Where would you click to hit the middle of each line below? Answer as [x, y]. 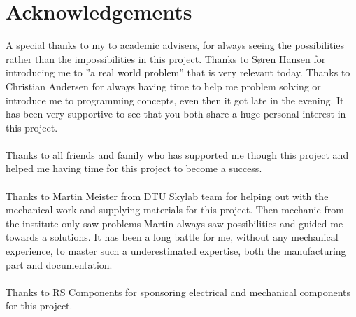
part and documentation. [59, 264]
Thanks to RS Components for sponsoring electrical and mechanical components [178, 291]
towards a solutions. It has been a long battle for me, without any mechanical [172, 237]
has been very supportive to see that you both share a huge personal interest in [176, 114]
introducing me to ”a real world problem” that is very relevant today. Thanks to [178, 72]
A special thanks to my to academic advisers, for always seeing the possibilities [175, 45]
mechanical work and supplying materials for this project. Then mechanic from [175, 210]
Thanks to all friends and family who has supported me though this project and [177, 154]
